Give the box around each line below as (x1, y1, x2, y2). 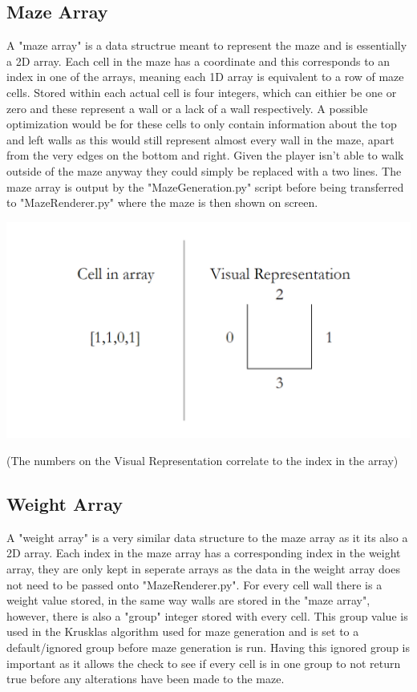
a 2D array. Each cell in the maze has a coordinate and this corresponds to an (6, 52, 391, 69)
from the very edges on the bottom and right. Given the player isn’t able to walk (6, 147, 404, 164)
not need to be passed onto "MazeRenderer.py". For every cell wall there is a (6, 576, 383, 593)
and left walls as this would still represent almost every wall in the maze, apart (6, 131, 395, 148)
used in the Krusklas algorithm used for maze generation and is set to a (6, 623, 359, 640)
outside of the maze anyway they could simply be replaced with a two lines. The (6, 162, 402, 179)
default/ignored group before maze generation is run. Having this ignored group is (6, 639, 411, 655)
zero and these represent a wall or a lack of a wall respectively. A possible (6, 99, 368, 116)
